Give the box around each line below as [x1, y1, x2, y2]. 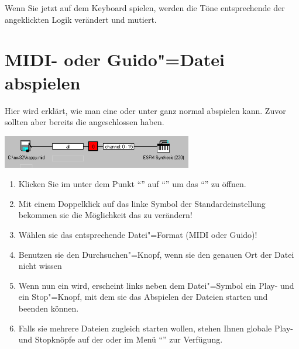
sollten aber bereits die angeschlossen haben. [5, 116, 164, 128]
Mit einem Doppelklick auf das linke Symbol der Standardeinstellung [18, 197, 266, 209]
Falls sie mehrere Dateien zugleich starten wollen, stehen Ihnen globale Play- [18, 322, 293, 334]
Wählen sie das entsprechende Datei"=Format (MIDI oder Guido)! [18, 229, 257, 241]
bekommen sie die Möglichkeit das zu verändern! [18, 209, 193, 221]
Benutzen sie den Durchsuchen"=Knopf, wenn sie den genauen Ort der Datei [18, 248, 294, 260]
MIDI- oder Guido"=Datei [5, 47, 225, 71]
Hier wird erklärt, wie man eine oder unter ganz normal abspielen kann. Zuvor [5, 104, 286, 116]
